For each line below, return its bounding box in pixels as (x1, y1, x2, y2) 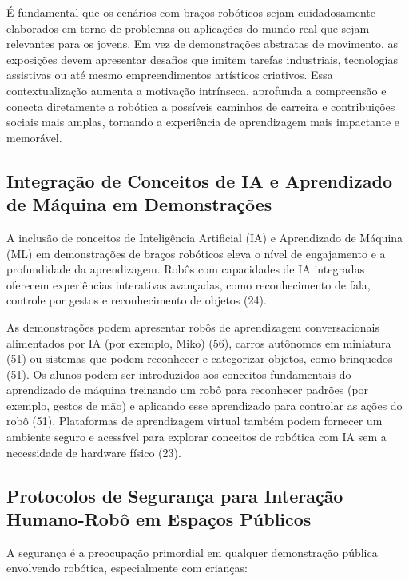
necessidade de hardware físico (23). (6, 444, 181, 460)
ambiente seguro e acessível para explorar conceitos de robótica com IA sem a (6, 428, 387, 445)
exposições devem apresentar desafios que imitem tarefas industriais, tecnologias (6, 50, 399, 67)
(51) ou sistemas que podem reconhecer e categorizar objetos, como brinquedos (6, 350, 393, 367)
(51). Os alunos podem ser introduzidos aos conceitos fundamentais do (6, 365, 351, 382)
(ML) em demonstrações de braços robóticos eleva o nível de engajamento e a (6, 245, 386, 261)
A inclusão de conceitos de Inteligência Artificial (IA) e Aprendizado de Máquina (6, 229, 403, 245)
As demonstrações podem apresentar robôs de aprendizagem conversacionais (6, 318, 380, 335)
